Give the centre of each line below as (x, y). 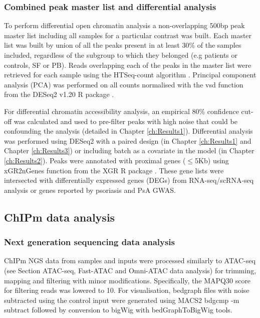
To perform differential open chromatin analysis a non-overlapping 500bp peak (124, 25)
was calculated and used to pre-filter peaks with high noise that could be (125, 121)
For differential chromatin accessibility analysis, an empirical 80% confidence (121, 111)
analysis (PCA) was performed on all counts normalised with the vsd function (124, 84)
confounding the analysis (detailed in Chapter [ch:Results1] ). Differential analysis (128, 131)
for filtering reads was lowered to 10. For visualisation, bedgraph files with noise (127, 290)
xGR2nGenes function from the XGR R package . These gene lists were (114, 170)
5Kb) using (212, 160)
